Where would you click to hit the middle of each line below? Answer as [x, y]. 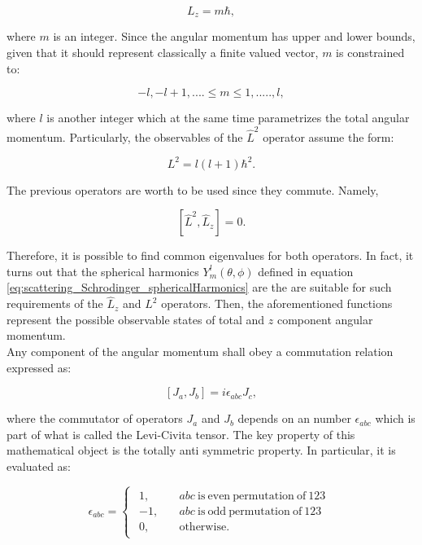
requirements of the [55, 303]
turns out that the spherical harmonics [103, 271]
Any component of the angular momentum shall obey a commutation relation [200, 352]
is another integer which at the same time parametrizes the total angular [228, 118]
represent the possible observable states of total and [136, 319]
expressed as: [39, 367]
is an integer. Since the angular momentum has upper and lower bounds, [234, 36]
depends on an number [294, 418]
